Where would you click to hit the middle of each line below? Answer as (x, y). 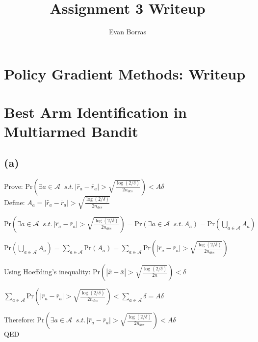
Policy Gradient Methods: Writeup (125, 73)
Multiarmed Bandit (71, 131)
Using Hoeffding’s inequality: (47, 272)
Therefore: (19, 320)
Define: (14, 202)
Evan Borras (128, 32)
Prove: (13, 186)
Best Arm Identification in (95, 112)
